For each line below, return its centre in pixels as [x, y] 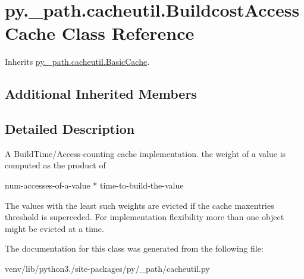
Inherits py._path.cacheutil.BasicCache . [77, 62]
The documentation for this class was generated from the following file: [134, 248]
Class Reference [128, 33]
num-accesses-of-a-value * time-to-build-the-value [94, 185]
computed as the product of [55, 165]
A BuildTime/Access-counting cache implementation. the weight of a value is [145, 153]
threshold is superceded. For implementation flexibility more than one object [145, 217]
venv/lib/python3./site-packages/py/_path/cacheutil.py [107, 269]
